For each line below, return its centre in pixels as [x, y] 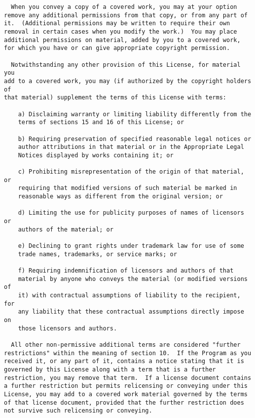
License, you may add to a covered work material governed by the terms [126, 394]
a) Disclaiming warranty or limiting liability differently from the [135, 114]
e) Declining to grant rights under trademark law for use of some [131, 246]
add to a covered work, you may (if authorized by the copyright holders [128, 81]
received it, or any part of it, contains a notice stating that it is [124, 361]
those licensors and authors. [68, 328]
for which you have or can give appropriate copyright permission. [117, 48]
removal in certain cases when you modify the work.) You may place [121, 31]
